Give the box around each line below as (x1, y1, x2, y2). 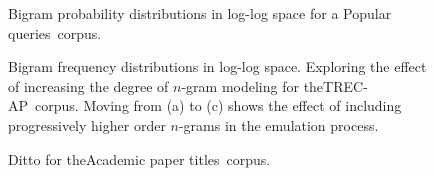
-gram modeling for (181, 75, 299, 96)
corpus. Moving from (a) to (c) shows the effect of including (35, 95, 402, 116)
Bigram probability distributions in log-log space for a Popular (8, 3, 392, 23)
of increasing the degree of (8, 75, 169, 96)
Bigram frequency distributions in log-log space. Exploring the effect (8, 56, 427, 77)
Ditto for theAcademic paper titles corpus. (8, 148, 271, 169)
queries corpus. (8, 22, 102, 43)
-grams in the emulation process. (178, 114, 379, 135)
